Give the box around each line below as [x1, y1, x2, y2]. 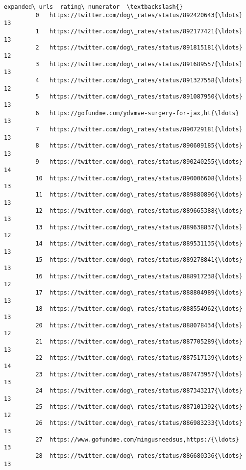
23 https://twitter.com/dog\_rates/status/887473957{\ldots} [35, 371, 243, 378]
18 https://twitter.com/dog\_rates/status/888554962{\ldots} [35, 305, 243, 313]
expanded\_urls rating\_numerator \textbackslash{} [4, 3, 183, 10]
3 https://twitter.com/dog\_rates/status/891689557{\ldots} [35, 60, 243, 68]
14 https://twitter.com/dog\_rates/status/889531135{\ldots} [35, 240, 243, 247]
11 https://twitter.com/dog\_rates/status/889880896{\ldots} [35, 191, 243, 198]
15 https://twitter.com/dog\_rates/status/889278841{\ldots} [35, 256, 243, 264]
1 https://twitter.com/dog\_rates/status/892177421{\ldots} [35, 27, 243, 35]
